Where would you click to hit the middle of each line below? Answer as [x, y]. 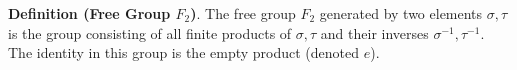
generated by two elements [401, 13]
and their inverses [374, 32]
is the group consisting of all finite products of [150, 32]
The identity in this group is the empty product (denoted [184, 52]
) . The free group [243, 13]
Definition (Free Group [89, 13]
